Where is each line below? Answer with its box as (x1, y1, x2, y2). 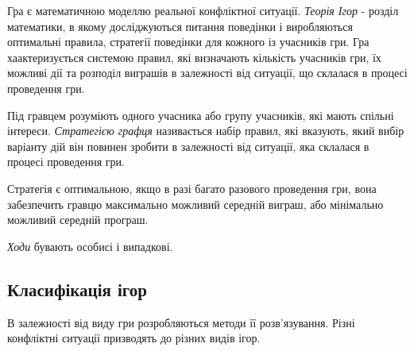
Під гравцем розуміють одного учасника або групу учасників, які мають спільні (7, 106, 394, 123)
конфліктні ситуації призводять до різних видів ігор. (7, 330, 261, 346)
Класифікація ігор (7, 276, 147, 301)
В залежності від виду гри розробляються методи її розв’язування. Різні (7, 314, 355, 330)
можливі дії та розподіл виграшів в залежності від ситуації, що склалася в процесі (7, 64, 408, 81)
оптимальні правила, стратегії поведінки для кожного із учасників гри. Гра (7, 33, 370, 50)
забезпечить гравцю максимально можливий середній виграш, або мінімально (7, 195, 384, 212)
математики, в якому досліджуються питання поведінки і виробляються (7, 17, 353, 34)
